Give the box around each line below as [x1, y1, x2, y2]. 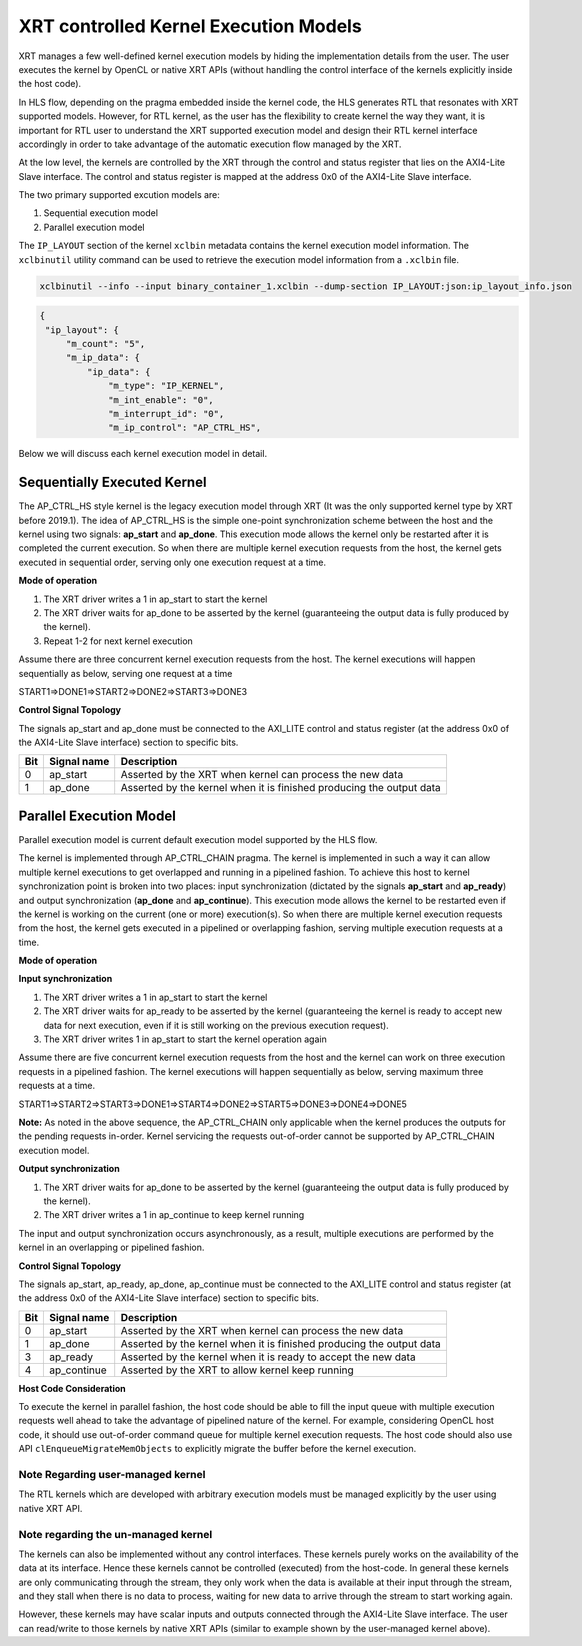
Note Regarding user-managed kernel [18, 1468, 206, 1482]
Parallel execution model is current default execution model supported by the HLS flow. [18, 833, 378, 845]
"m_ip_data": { [65, 352, 140, 364]
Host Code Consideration [18, 1382, 127, 1394]
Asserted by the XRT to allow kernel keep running [120, 1363, 354, 1377]
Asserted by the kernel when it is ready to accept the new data [120, 1350, 416, 1364]
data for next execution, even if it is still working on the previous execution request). [43, 1019, 389, 1031]
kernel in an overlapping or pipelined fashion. [18, 1241, 205, 1254]
